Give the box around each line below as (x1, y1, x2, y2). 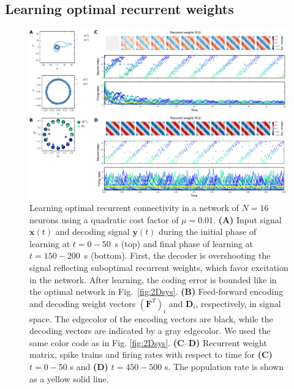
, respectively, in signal (195, 297, 281, 309)
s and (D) (70, 360, 108, 372)
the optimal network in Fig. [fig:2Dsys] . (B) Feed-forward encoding (29, 285, 284, 298)
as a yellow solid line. (29, 372, 109, 385)
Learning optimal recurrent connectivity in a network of (29, 201, 239, 214)
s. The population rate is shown (164, 360, 284, 372)
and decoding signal (55, 225, 130, 238)
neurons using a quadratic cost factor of (29, 213, 179, 226)
